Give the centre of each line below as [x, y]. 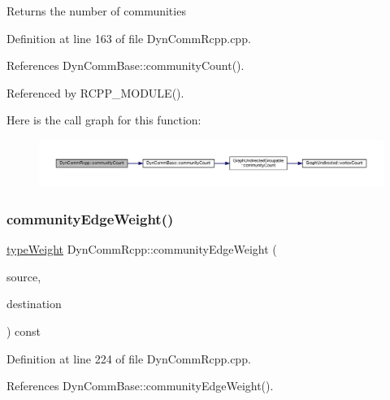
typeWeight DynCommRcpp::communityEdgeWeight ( [142, 249]
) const [24, 330]
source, [24, 276]
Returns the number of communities [96, 11]
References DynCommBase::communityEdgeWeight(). [140, 386]
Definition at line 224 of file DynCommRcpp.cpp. [129, 358]
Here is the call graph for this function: [104, 120]
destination [34, 304]
